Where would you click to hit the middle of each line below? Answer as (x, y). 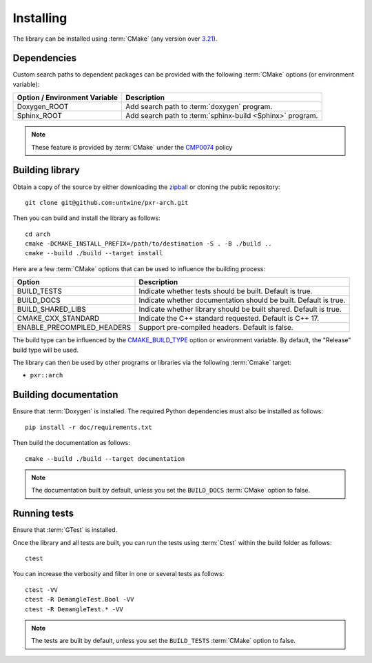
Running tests (43, 514)
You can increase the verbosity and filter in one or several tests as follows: (118, 574)
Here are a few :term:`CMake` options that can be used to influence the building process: (139, 268)
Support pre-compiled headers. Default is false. (216, 328)
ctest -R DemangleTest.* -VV (74, 609)
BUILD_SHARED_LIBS (51, 309)
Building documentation (65, 395)
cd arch (38, 234)
